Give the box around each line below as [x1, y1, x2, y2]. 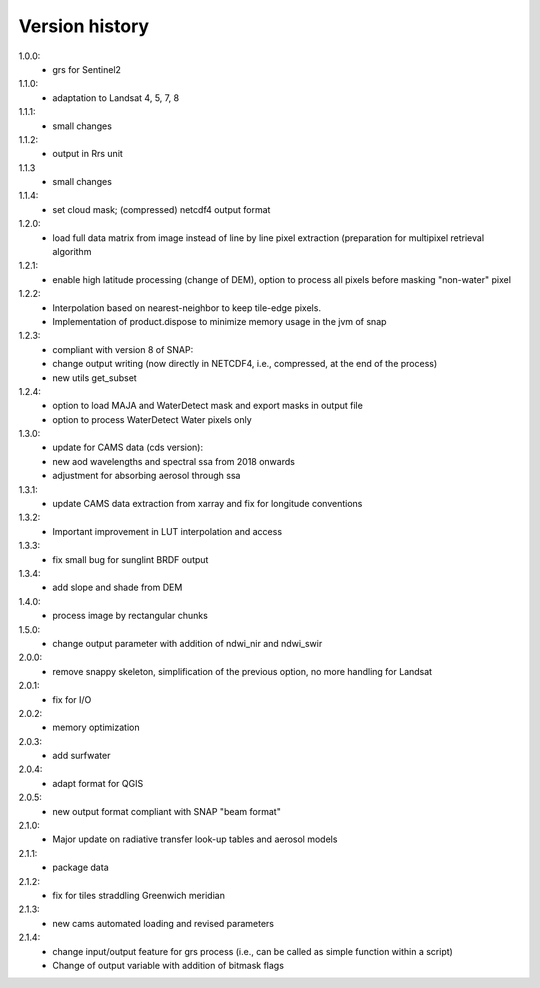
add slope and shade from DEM [52, 581, 183, 594]
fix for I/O [52, 693, 92, 705]
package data [52, 861, 109, 874]
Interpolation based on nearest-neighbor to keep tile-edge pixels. [52, 301, 322, 314]
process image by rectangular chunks [52, 610, 209, 622]
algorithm [52, 246, 92, 258]
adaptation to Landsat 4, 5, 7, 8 [52, 91, 180, 104]
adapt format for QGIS [52, 777, 144, 789]
